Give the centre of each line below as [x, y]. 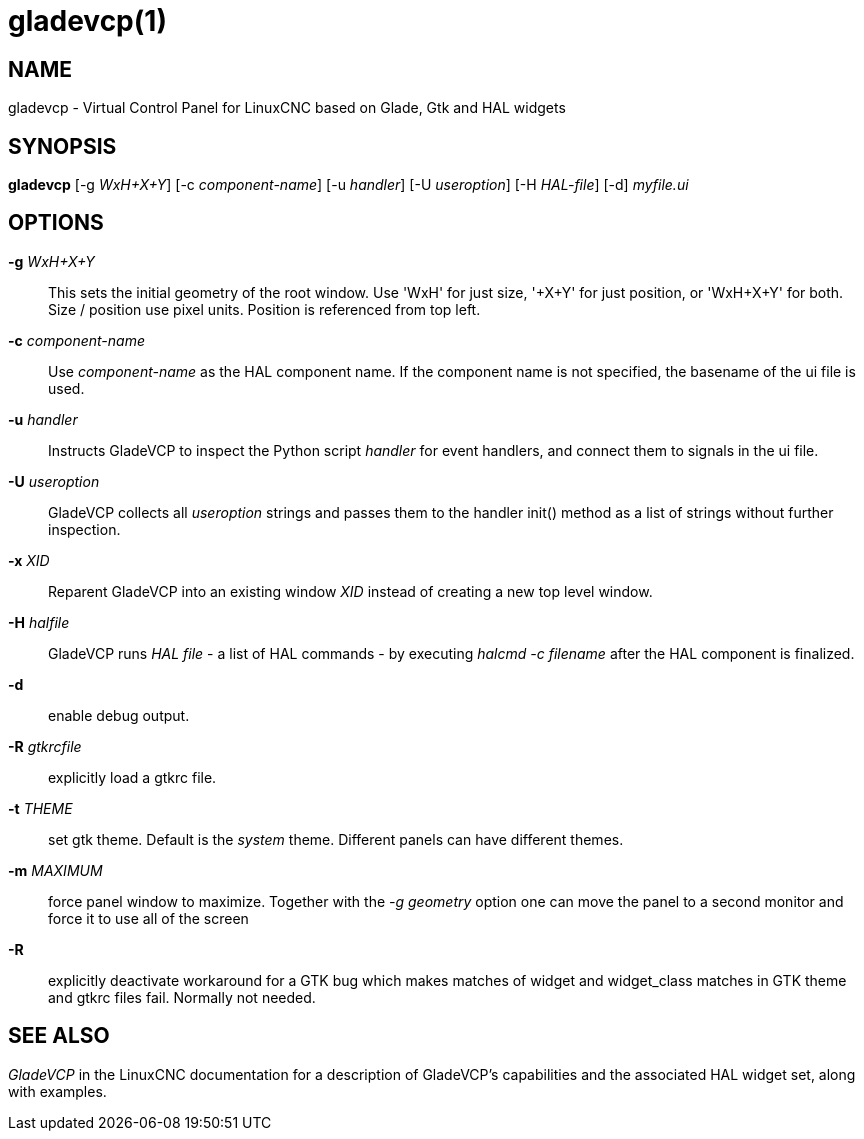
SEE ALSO [59, 1036]
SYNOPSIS [62, 146]
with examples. [57, 1091]
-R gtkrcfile [45, 746]
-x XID [29, 560]
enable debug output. [119, 715]
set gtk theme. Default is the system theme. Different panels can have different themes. [336, 839]
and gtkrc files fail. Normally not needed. [182, 997]
